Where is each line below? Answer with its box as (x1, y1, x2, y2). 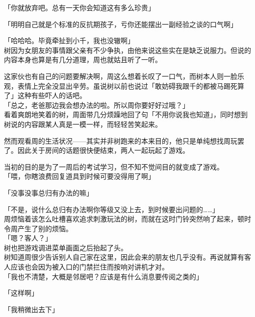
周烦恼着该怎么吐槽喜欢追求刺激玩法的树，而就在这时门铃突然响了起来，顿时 (4, 214, 251, 224)
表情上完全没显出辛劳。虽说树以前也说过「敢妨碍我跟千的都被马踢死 (17, 80, 237, 91)
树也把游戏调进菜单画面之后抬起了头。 (4, 242, 127, 252)
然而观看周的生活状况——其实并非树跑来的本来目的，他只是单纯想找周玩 (4, 135, 237, 146)
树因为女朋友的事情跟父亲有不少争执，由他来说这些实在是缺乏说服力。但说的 (4, 45, 251, 55)
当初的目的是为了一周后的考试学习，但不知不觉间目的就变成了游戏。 (4, 161, 224, 171)
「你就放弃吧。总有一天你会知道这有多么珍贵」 (4, 2, 155, 12)
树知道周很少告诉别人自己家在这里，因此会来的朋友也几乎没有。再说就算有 (4, 252, 244, 262)
